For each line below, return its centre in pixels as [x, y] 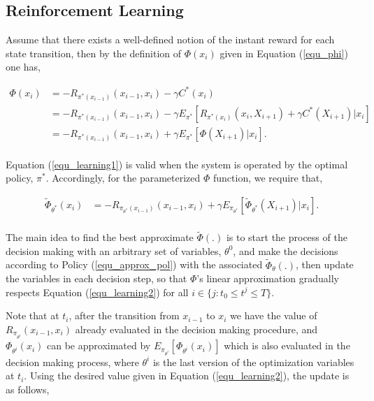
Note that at [33, 315]
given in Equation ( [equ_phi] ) [284, 53]
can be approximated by [99, 345]
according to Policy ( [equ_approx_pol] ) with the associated [134, 264]
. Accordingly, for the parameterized [123, 178]
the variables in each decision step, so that [96, 278]
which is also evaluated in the [287, 345]
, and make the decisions [286, 250]
